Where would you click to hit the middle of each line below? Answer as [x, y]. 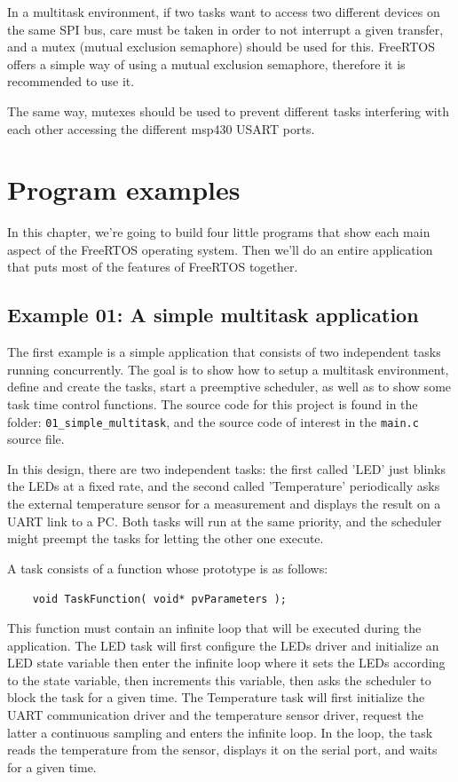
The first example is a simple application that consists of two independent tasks [224, 352]
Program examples [124, 190]
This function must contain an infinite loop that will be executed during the [214, 628]
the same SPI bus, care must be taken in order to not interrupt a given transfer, [225, 29]
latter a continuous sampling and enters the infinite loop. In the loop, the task [220, 732]
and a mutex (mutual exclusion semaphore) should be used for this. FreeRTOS [221, 47]
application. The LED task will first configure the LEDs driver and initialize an [223, 645]
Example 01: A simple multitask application [213, 315]
